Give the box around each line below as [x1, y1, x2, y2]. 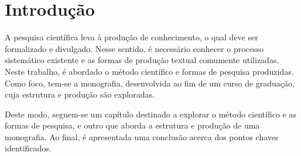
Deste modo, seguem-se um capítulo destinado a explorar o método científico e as [5, 108, 296, 120]
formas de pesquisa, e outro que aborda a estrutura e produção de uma [5, 119, 260, 131]
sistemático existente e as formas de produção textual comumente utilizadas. [5, 54, 279, 66]
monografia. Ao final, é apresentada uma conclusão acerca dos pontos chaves [5, 130, 279, 143]
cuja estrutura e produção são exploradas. [5, 88, 155, 100]
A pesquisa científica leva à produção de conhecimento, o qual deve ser [5, 31, 258, 43]
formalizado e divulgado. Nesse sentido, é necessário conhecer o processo [5, 42, 264, 54]
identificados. [5, 142, 52, 154]
